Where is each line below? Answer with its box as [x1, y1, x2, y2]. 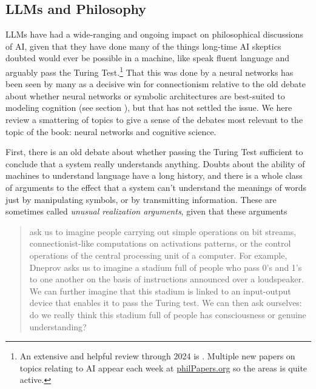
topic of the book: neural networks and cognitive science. [5, 125, 217, 138]
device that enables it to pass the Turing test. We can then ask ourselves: [29, 296, 302, 309]
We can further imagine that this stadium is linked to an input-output [29, 284, 291, 297]
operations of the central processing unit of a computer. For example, [29, 248, 287, 261]
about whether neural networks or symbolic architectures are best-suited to [5, 89, 285, 102]
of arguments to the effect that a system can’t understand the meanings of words [5, 181, 306, 193]
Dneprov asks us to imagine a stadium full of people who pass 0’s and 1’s [29, 261, 302, 273]
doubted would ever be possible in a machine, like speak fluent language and [5, 52, 290, 64]
